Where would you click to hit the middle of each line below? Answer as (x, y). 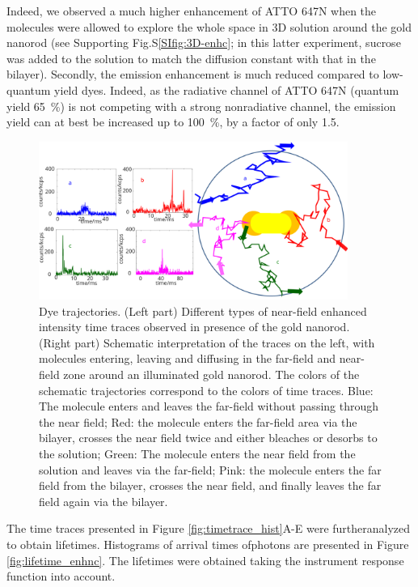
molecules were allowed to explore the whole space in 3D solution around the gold (209, 26)
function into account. (61, 576)
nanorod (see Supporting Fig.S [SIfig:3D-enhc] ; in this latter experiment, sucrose (204, 43)
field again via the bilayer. (103, 501)
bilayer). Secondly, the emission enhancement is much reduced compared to (193, 74)
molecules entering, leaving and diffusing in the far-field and (187, 358)
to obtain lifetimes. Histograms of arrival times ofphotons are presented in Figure (208, 544)
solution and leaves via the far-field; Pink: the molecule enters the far (210, 469)
